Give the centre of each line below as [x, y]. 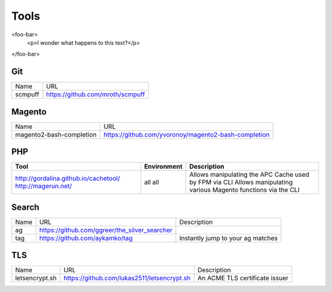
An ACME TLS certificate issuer [243, 278]
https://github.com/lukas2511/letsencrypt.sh [127, 278]
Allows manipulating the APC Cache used [250, 175]
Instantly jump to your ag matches [228, 238]
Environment [163, 167]
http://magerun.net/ [44, 186]
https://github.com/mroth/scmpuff [96, 94]
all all [152, 182]
